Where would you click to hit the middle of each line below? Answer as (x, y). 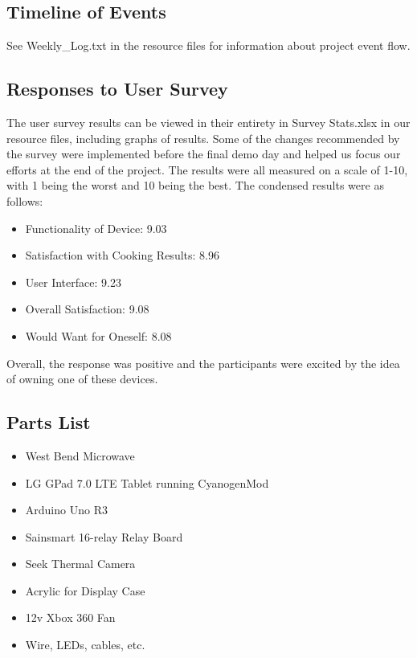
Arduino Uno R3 (66, 510)
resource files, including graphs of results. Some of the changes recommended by (203, 138)
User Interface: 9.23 (73, 282)
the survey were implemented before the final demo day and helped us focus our (204, 154)
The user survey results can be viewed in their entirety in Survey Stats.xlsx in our (208, 122)
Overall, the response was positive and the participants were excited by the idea (203, 363)
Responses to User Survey (117, 89)
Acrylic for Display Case (85, 590)
